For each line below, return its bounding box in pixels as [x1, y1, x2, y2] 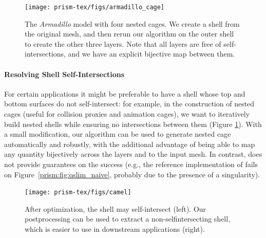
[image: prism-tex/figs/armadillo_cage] [25, 4, 165, 11]
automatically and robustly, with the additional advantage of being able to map [4, 138, 255, 149]
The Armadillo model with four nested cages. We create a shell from [25, 18, 240, 29]
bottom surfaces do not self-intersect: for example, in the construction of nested [4, 98, 255, 109]
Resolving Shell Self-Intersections [4, 68, 125, 79]
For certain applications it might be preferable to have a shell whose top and [4, 88, 245, 99]
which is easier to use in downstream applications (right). [25, 224, 205, 234]
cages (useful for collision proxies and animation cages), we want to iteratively [4, 108, 250, 119]
